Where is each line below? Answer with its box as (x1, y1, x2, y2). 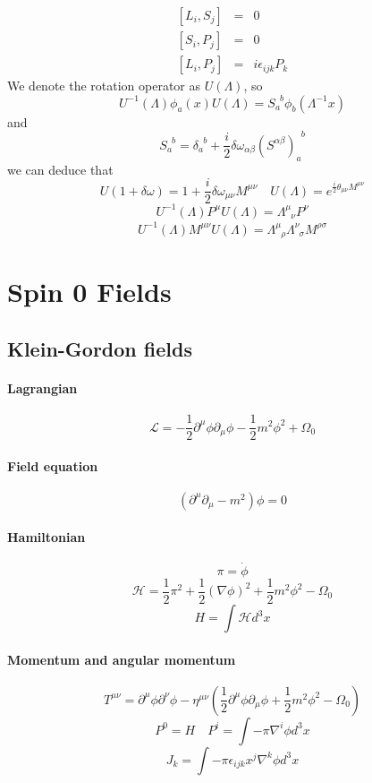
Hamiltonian (7, 527, 86, 546)
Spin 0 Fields (7, 273, 172, 310)
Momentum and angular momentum (7, 650, 236, 668)
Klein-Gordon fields (7, 334, 192, 362)
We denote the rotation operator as (7, 76, 201, 95)
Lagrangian (7, 378, 78, 397)
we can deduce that (7, 159, 114, 178)
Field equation (7, 456, 98, 475)
